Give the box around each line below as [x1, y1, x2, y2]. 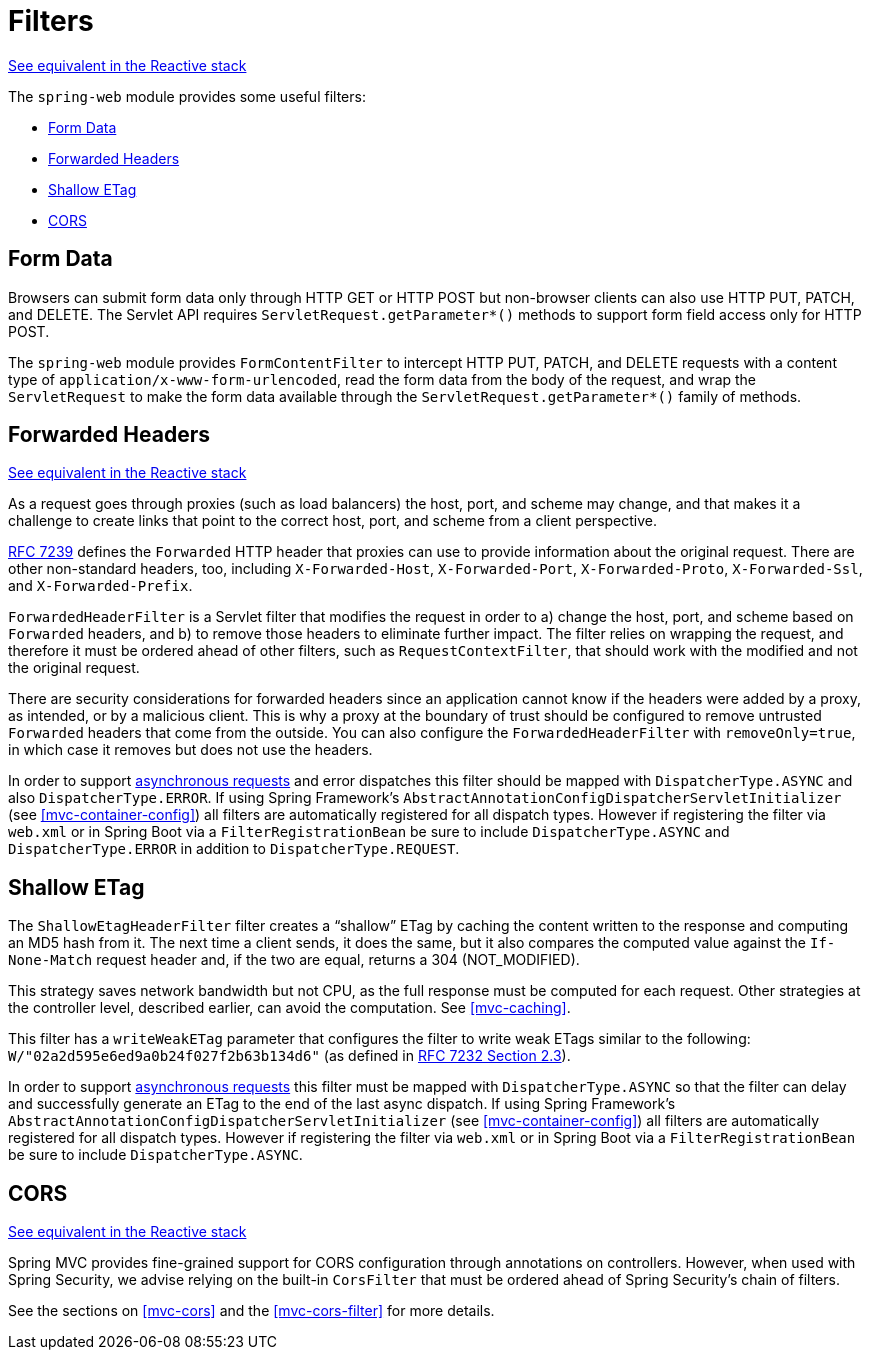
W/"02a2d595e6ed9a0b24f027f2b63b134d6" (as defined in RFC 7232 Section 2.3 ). [8, 1047, 571, 1065]
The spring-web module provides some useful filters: [8, 87, 366, 105]
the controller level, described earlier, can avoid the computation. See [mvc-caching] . [8, 999, 571, 1017]
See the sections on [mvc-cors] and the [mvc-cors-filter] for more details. [8, 1302, 495, 1320]
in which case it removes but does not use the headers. [8, 741, 373, 759]
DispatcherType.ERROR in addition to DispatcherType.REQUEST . [8, 840, 460, 858]
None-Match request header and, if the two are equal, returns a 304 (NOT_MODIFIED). [8, 951, 580, 969]
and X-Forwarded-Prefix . [8, 577, 193, 595]
